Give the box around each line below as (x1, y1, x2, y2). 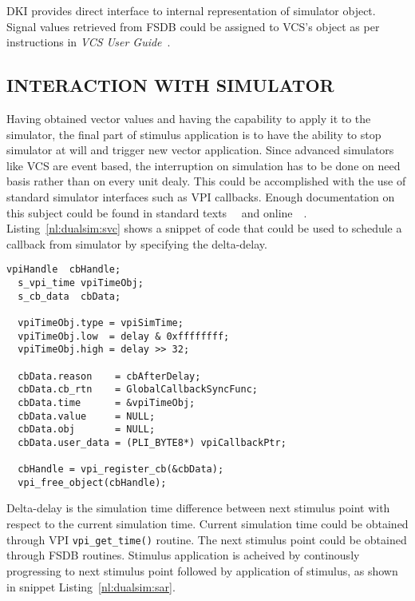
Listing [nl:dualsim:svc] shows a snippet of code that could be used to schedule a (6, 220, 402, 237)
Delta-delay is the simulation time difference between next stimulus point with (6, 500, 390, 516)
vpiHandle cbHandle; (6, 264, 121, 276)
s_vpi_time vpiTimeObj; (18, 277, 144, 289)
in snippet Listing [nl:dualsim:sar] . (6, 578, 176, 595)
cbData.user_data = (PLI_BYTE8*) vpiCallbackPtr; (18, 436, 287, 448)
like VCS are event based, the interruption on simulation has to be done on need (6, 157, 401, 173)
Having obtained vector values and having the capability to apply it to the (6, 109, 371, 126)
